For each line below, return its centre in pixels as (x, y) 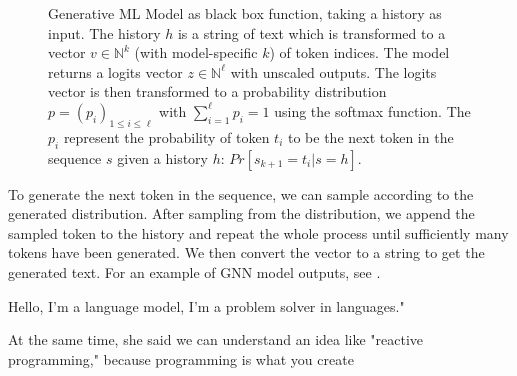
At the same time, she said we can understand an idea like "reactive (216, 339)
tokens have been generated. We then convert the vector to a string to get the (246, 252)
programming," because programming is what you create (181, 358)
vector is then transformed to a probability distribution (217, 91)
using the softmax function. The (372, 110)
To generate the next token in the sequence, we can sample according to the (241, 193)
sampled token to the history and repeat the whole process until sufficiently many (258, 232)
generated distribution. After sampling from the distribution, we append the (241, 213)
